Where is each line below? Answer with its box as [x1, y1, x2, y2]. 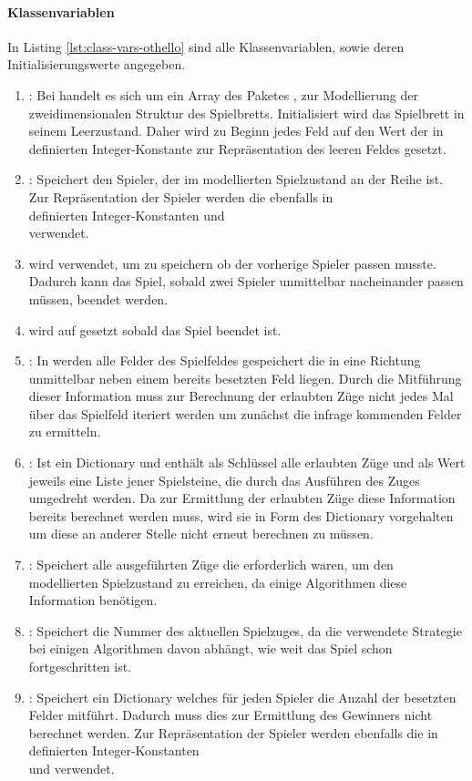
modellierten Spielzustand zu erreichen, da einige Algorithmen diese [28, 572, 407, 591]
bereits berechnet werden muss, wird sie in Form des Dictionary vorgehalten [28, 506, 454, 525]
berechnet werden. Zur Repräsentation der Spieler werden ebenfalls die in [28, 723, 438, 742]
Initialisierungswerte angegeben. [7, 55, 186, 74]
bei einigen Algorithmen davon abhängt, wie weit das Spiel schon [28, 639, 393, 658]
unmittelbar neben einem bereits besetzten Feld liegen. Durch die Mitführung [28, 368, 462, 387]
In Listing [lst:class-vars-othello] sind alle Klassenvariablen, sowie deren [7, 36, 405, 56]
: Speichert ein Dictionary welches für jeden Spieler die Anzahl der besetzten [28, 687, 457, 706]
